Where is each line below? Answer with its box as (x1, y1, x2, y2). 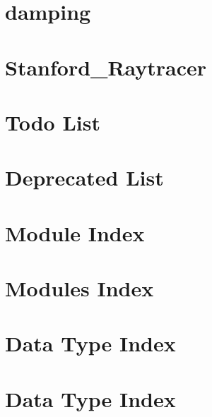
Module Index (5, 218, 145, 247)
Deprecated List (5, 163, 164, 192)
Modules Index (5, 274, 154, 303)
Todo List (5, 107, 100, 136)
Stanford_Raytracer (5, 52, 207, 81)
